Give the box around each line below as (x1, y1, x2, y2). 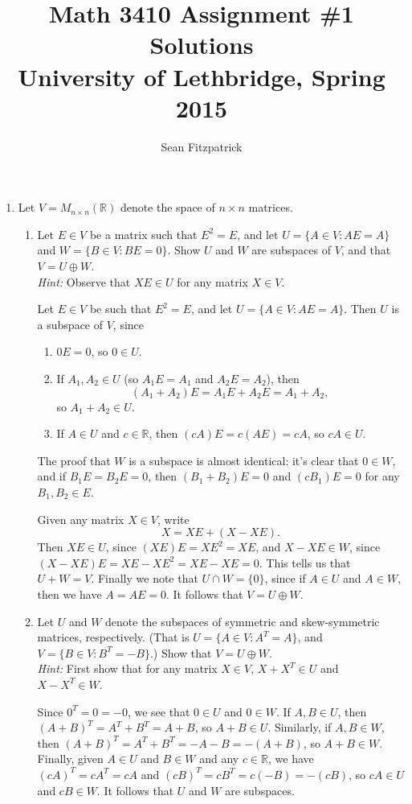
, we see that (127, 703, 190, 719)
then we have (37, 585, 102, 602)
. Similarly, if (267, 719, 332, 736)
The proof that (37, 451, 111, 468)
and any (199, 750, 239, 767)
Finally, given (37, 750, 104, 767)
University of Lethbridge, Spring (18, 60, 385, 93)
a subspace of (37, 315, 104, 332)
